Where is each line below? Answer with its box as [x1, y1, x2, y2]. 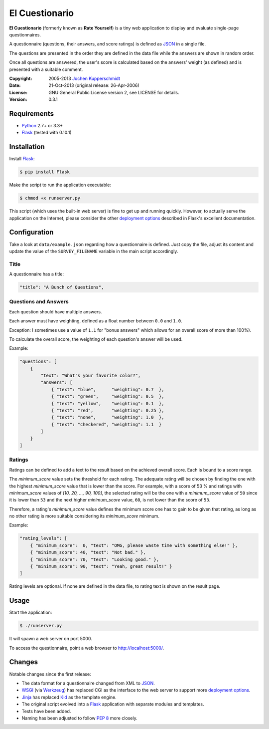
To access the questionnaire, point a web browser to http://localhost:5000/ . [9, 645, 164, 651]
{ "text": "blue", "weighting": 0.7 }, [51, 387, 164, 392]
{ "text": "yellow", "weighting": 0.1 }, [51, 401, 164, 406]
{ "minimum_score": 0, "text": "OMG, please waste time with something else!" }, [30, 542, 238, 548]
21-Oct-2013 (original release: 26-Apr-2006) [48, 82, 139, 88]
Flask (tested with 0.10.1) [21, 130, 72, 136]
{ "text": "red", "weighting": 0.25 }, [51, 408, 164, 414]
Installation [9, 143, 45, 151]
